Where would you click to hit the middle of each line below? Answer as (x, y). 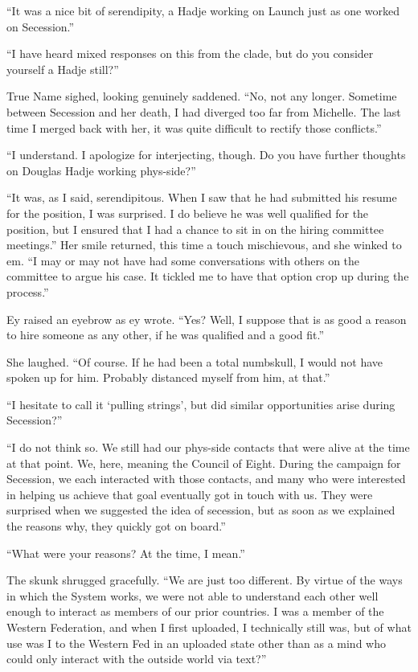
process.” (28, 291)
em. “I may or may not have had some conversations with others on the (183, 260)
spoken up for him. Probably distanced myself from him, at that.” (168, 377)
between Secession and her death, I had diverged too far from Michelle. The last (204, 111)
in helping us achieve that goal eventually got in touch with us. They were (190, 494)
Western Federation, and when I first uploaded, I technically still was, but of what (209, 627)
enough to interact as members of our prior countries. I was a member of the (195, 611)
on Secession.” (41, 26)
